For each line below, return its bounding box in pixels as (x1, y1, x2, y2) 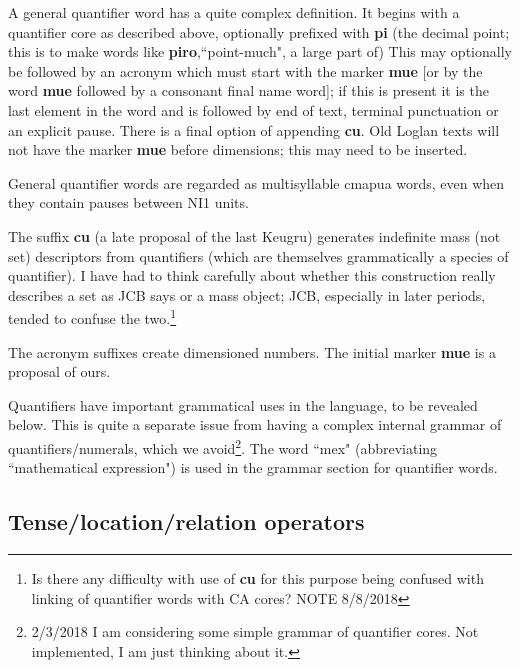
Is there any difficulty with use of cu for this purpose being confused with (31, 567, 484, 588)
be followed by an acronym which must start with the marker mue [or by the (8, 60, 483, 81)
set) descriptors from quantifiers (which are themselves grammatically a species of (8, 245, 509, 266)
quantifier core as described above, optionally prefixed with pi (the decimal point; (8, 21, 510, 42)
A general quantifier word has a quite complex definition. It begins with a (8, 2, 460, 22)
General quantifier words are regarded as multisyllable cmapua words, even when (8, 172, 505, 193)
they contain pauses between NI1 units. (8, 192, 249, 213)
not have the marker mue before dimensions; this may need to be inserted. (8, 139, 468, 160)
